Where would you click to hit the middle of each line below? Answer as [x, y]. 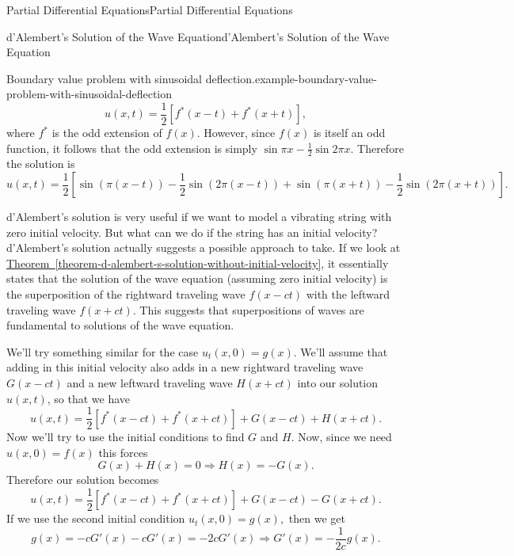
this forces [123, 452]
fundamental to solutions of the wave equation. [120, 325]
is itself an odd [349, 133]
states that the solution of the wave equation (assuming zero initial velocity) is [197, 278]
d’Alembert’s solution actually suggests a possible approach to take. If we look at [204, 248]
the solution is [41, 164]
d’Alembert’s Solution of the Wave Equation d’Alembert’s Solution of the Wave [198, 36]
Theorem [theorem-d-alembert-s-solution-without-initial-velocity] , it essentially [198, 263]
